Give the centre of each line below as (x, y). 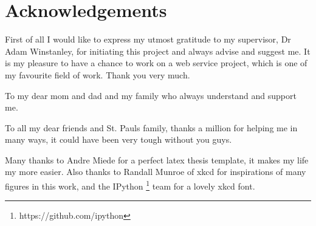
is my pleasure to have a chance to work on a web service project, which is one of (156, 63)
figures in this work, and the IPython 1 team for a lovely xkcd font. (130, 185)
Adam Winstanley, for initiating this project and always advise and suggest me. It (158, 51)
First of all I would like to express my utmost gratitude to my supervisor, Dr (148, 39)
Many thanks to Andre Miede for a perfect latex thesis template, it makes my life (157, 159)
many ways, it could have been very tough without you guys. (118, 139)
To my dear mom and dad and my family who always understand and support (151, 95)
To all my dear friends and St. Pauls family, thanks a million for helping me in (151, 127)
